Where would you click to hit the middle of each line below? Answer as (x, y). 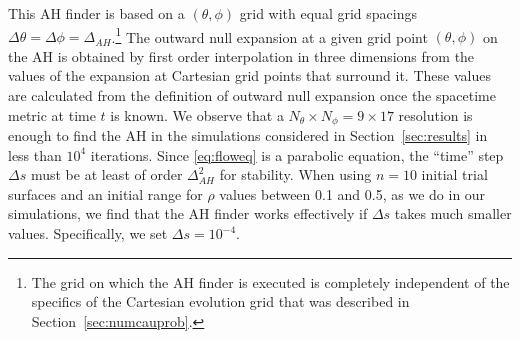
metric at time (52, 114)
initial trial (454, 174)
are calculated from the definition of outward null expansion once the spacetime (252, 95)
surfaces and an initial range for (105, 193)
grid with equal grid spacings (328, 13)
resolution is (435, 114)
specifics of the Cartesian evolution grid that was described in (220, 301)
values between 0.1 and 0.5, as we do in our (352, 193)
